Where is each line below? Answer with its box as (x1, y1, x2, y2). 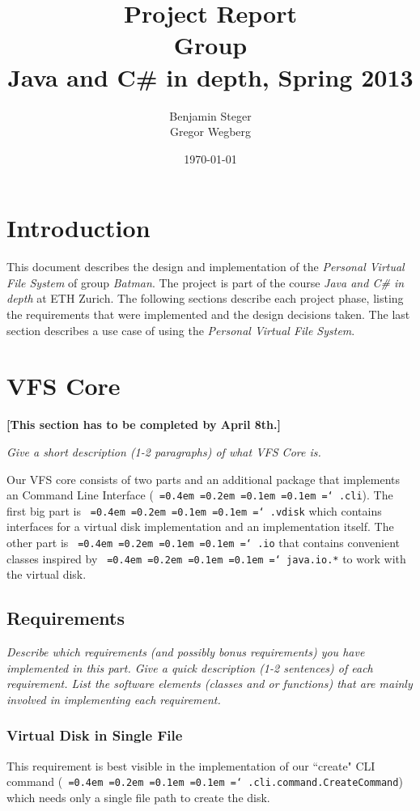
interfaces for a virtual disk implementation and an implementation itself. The (6, 518, 394, 535)
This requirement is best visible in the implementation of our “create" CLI (6, 757, 375, 774)
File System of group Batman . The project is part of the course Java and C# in (6, 274, 405, 291)
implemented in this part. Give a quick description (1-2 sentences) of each (6, 659, 373, 676)
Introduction (6, 211, 151, 244)
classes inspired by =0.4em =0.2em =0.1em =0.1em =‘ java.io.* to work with (6, 550, 406, 567)
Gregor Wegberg (169, 123, 252, 140)
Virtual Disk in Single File (6, 725, 183, 745)
